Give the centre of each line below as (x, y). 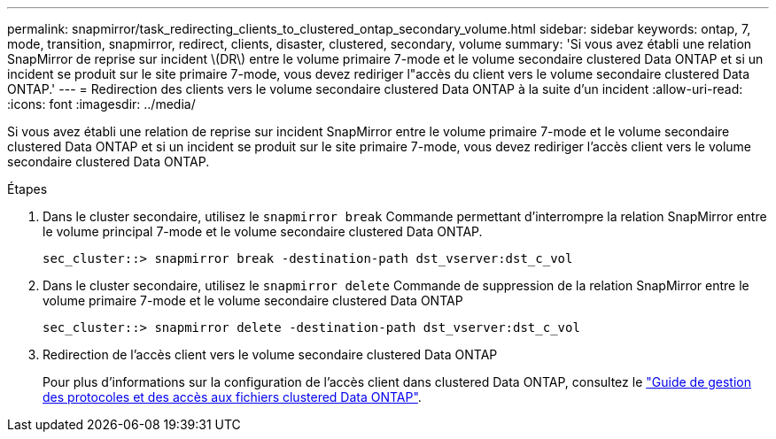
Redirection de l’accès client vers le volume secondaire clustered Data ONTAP (270, 354)
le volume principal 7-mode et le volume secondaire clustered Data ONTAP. (263, 231)
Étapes (27, 189)
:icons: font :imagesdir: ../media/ (101, 104)
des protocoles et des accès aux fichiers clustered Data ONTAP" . (232, 397)
